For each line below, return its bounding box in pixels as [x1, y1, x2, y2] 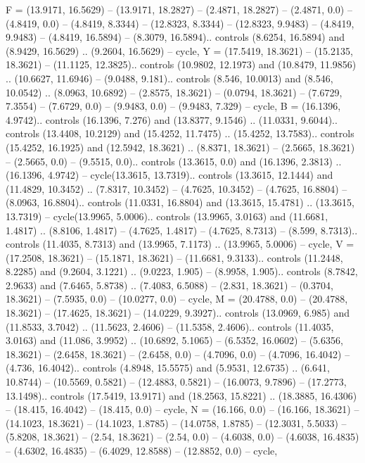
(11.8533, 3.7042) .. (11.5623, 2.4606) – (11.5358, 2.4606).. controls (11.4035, [6, 319, 334, 334]
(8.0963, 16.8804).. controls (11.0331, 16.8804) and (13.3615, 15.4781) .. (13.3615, [6, 195, 354, 210]
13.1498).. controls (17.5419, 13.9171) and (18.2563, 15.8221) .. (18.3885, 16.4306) [6, 388, 357, 402]
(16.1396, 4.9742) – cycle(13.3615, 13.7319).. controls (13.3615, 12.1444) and [6, 167, 333, 182]
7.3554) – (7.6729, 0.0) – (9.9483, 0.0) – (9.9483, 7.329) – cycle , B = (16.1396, [6, 99, 341, 113]
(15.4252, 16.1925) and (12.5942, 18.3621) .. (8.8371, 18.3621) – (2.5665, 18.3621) [6, 139, 355, 154]
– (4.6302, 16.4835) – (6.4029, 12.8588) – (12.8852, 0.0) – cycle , [6, 443, 278, 457]
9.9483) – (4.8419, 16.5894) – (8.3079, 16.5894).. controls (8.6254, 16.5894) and [6, 30, 345, 44]
